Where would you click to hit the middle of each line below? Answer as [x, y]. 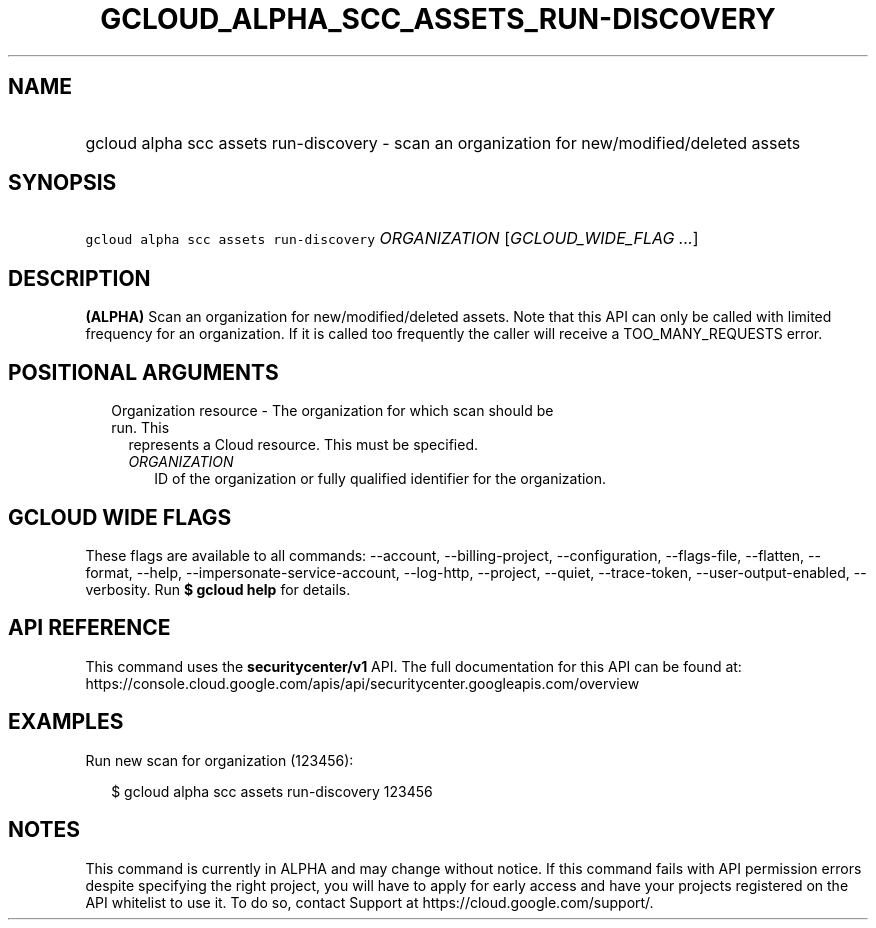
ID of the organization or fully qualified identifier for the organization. [380, 479]
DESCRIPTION [79, 278]
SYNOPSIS [62, 183]
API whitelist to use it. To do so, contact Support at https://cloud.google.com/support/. [369, 902]
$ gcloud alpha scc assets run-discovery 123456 [272, 791]
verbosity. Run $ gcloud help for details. [218, 589]
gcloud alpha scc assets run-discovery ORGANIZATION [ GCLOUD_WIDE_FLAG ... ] [392, 238]
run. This [140, 428]
